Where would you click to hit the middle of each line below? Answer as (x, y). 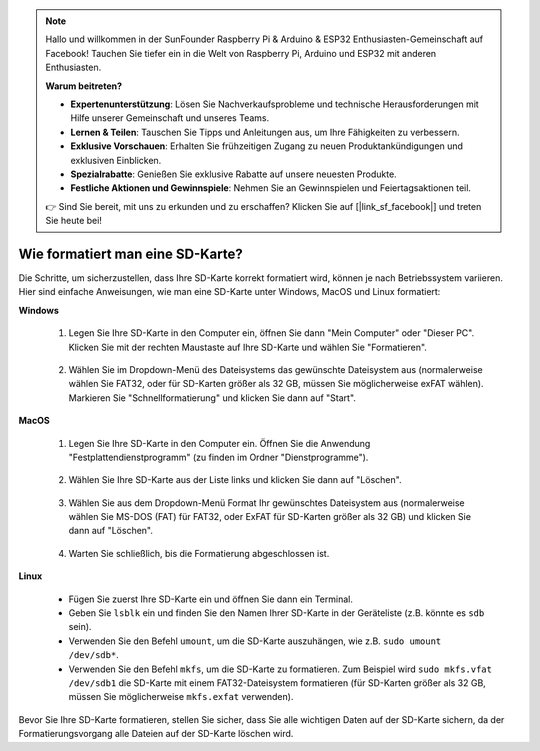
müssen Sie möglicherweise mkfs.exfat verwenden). (181, 697)
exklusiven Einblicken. (116, 160)
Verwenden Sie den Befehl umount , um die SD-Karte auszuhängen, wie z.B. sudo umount (255, 641)
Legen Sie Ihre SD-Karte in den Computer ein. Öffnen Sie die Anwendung (219, 443)
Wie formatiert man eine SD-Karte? (131, 253)
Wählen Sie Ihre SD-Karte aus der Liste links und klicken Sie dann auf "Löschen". (235, 480)
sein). (80, 627)
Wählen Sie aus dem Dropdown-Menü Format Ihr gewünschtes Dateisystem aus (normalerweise (266, 502)
